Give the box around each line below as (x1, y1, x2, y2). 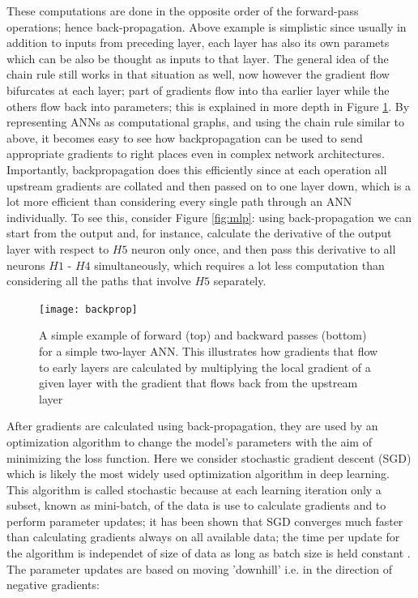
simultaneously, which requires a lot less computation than (94, 256, 385, 273)
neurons (6, 256, 45, 273)
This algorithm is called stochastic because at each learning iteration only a (6, 481, 382, 498)
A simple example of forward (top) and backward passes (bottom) (39, 327, 367, 344)
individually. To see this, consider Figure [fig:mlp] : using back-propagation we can (6, 208, 412, 225)
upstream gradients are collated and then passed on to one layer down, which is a (6, 177, 412, 194)
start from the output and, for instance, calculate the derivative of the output (6, 224, 392, 241)
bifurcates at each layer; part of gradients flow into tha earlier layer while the (6, 81, 390, 98)
